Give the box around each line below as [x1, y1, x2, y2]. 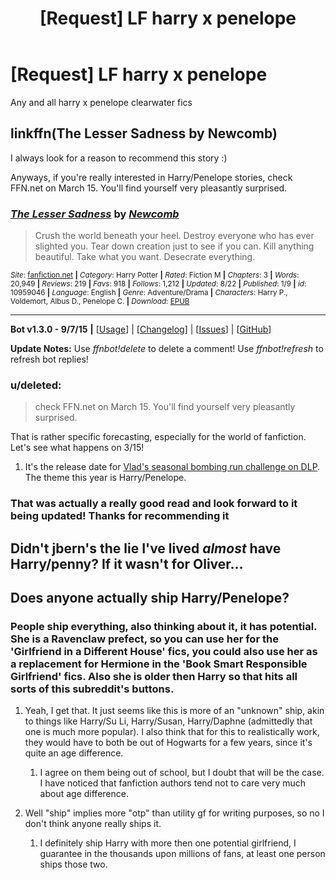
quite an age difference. [24, 747, 124, 759]
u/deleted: [10, 378, 62, 392]
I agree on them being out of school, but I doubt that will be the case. [39, 767, 325, 779]
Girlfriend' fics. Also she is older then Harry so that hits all [10, 669, 298, 683]
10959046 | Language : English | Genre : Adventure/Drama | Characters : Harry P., [10, 288, 288, 298]
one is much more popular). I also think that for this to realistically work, [24, 726, 320, 738]
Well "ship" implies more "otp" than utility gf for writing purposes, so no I [24, 807, 325, 819]
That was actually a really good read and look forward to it [10, 497, 298, 511]
